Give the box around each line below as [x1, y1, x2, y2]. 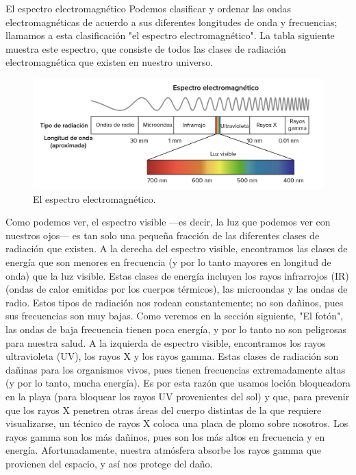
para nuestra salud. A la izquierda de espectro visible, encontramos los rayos [5, 335, 326, 350]
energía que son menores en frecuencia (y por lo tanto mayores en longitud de [5, 255, 331, 269]
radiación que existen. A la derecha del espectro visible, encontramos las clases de [5, 241, 348, 256]
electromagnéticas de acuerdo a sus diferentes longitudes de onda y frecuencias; [5, 14, 338, 29]
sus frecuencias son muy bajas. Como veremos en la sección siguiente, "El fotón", [5, 308, 344, 323]
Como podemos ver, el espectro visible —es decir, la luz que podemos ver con [5, 215, 331, 229]
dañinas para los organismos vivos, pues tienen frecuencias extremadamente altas [5, 362, 346, 376]
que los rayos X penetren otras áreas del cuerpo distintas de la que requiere [5, 402, 322, 417]
